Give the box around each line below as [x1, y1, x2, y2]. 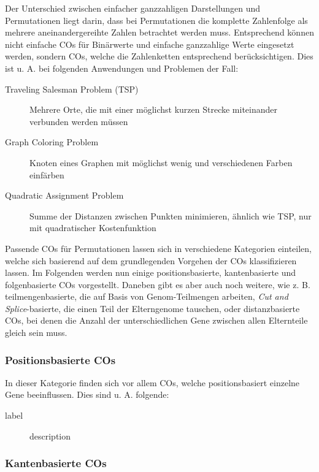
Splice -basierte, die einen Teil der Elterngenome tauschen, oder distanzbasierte [5, 302, 300, 314]
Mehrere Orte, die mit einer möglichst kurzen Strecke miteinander [29, 103, 277, 116]
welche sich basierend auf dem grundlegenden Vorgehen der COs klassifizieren [5, 254, 297, 267]
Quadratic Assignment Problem [5, 189, 124, 202]
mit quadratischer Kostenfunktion [29, 221, 156, 234]
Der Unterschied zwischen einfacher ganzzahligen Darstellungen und [5, 2, 261, 14]
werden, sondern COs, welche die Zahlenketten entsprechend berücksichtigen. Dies [5, 50, 313, 63]
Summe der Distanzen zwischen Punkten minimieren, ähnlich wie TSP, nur [29, 209, 312, 222]
